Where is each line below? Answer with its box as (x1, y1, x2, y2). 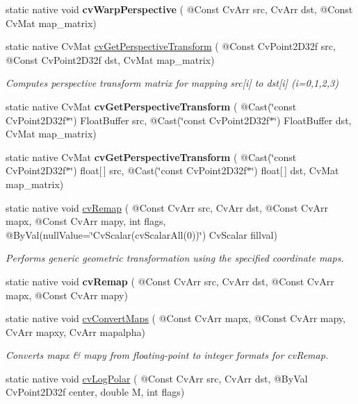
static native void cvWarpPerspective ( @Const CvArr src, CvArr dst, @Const (6, 2, 353, 16)
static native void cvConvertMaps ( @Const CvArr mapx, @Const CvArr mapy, (6, 311, 345, 326)
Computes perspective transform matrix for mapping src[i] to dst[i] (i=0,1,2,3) (6, 76, 339, 90)
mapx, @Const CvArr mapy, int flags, (6, 214, 166, 228)
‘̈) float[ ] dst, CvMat (251, 163, 339, 178)
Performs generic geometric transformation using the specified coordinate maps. (6, 251, 344, 265)
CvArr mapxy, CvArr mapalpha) (6, 324, 145, 339)
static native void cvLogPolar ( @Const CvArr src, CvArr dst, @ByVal (6, 371, 308, 385)
